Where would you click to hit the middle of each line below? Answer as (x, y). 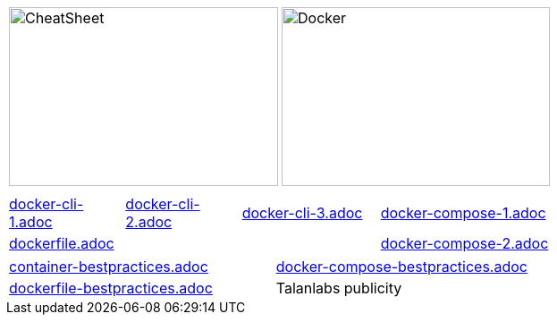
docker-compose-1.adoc (463, 213)
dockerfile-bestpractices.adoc (111, 288)
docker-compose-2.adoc (464, 243)
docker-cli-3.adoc (302, 213)
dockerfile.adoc (62, 243)
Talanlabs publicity (339, 288)
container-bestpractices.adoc (109, 267)
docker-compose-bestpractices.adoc (401, 267)
